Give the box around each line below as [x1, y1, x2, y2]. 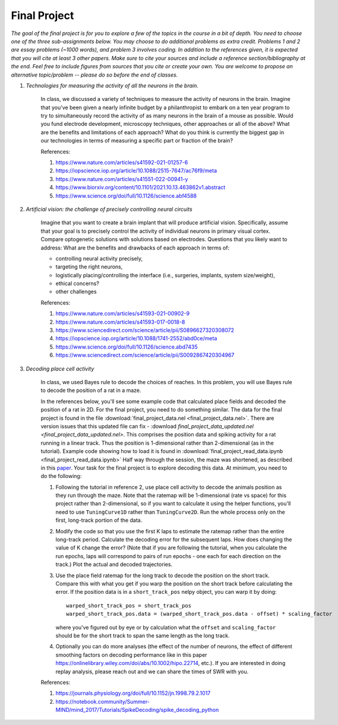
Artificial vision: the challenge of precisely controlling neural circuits [26, 205, 192, 213]
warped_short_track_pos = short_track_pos [66, 602, 192, 609]
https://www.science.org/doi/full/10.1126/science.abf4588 [55, 192, 197, 199]
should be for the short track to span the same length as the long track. [55, 632, 230, 639]
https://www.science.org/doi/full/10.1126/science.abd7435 [55, 343, 198, 350]
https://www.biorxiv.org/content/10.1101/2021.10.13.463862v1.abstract [55, 184, 226, 191]
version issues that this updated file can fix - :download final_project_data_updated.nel [40, 422, 254, 430]
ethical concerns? [55, 280, 99, 287]
